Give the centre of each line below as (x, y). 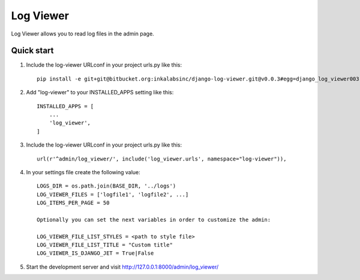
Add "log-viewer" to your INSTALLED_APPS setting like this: (100, 93)
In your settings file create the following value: (83, 172)
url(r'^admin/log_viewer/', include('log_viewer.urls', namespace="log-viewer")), (162, 159)
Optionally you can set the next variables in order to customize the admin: (154, 220)
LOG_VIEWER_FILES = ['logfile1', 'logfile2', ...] (113, 194)
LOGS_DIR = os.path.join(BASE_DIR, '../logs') (106, 186)
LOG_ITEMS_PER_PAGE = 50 (73, 203)
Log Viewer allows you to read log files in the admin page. (82, 34)
